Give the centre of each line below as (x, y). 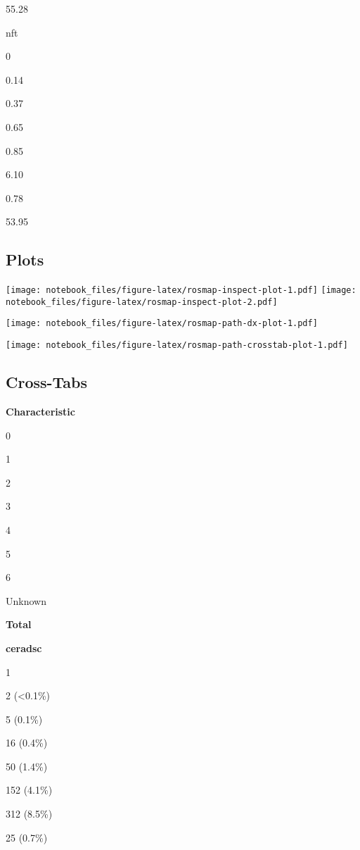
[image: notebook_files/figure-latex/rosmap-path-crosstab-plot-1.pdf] (177, 345)
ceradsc (24, 648)
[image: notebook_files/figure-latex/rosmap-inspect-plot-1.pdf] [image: (181, 290)
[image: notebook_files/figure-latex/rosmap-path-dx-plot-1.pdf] (162, 324)
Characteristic (40, 411)
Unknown (26, 600)
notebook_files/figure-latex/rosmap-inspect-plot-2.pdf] (142, 302)
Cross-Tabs (47, 382)
